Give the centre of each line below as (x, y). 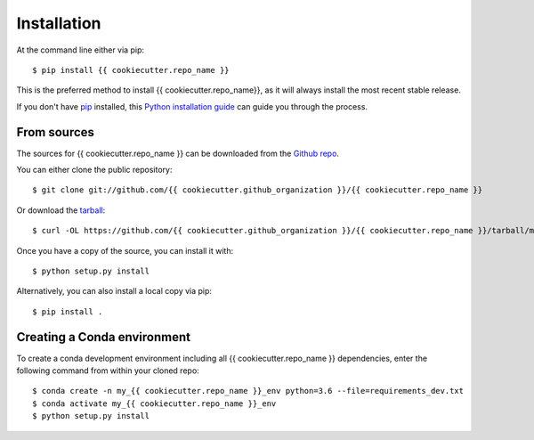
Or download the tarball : (61, 210)
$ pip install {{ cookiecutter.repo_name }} (131, 70)
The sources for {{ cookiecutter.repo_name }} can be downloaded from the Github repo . (178, 153)
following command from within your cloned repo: (108, 371)
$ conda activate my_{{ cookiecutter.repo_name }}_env (154, 403)
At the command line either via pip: (80, 50)
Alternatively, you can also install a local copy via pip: (114, 291)
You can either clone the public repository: (94, 170)
